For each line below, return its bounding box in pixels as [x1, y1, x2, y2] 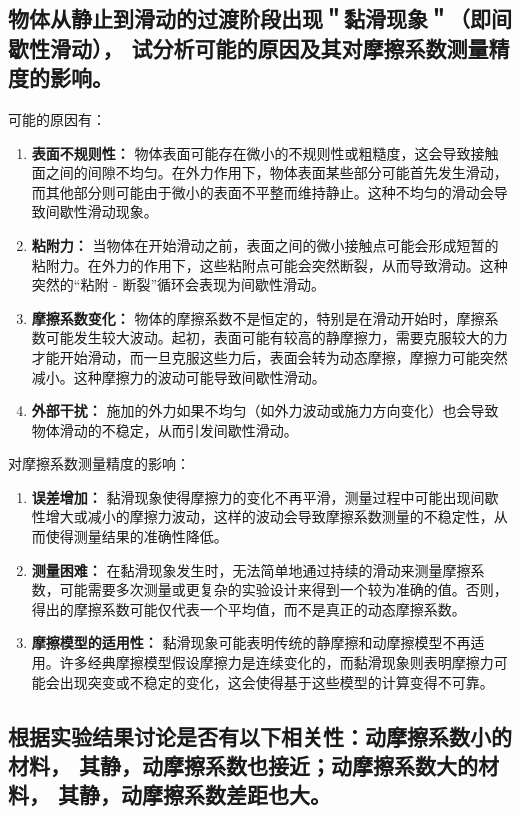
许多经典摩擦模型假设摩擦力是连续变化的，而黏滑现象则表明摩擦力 [59, 652, 494, 673]
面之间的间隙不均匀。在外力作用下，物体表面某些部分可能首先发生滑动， [31, 162, 508, 183]
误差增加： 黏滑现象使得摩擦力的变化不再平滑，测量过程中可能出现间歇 [31, 486, 499, 507]
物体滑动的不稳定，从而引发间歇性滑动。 [31, 419, 298, 440]
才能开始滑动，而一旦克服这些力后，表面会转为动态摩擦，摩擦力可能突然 [31, 346, 508, 367]
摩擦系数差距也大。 [142, 779, 332, 810]
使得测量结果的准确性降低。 [45, 526, 228, 547]
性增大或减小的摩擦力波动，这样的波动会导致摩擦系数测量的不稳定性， [31, 506, 494, 527]
